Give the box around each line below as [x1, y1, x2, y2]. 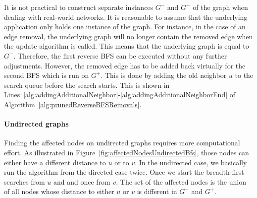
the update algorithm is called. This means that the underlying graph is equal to [4, 41, 249, 51]
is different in [137, 186, 177, 197]
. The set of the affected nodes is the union [116, 176, 246, 187]
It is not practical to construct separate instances [4, 2, 154, 12]
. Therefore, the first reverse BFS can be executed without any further [13, 50, 227, 61]
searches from [4, 176, 45, 187]
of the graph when [193, 2, 248, 12]
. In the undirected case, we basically [135, 157, 247, 167]
